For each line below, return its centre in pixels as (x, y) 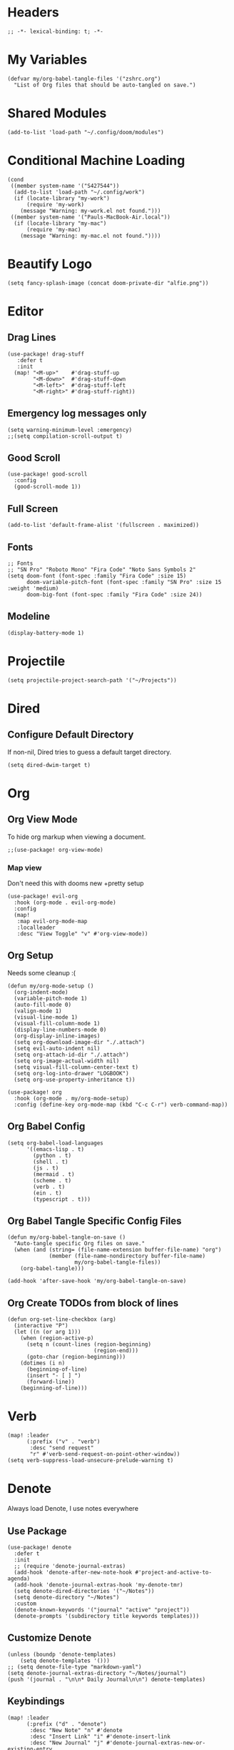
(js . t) (46, 1168)
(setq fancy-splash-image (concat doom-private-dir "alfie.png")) (108, 283)
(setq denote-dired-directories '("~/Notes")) (84, 1591)
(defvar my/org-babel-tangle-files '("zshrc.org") (84, 79)
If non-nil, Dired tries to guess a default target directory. (90, 752)
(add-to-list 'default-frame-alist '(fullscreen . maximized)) (103, 525)
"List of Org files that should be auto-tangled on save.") (105, 85)
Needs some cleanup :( (42, 972)
